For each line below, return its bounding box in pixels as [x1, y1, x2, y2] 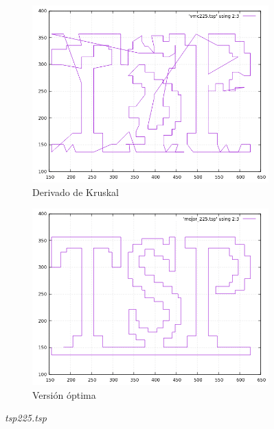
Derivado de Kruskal [32, 184, 119, 199]
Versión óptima [32, 387, 96, 402]
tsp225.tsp [5, 410, 47, 425]
